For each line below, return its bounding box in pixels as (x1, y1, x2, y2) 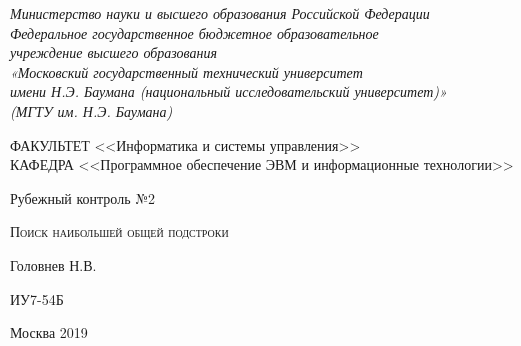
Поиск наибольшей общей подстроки (10, 221, 229, 242)
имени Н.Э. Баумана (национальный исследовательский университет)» (10, 81, 447, 102)
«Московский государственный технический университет (10, 61, 363, 82)
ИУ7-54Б (10, 288, 64, 309)
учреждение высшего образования (10, 42, 218, 63)
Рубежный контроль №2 (10, 187, 156, 208)
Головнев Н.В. (10, 254, 97, 275)
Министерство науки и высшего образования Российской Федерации (10, 3, 430, 23)
